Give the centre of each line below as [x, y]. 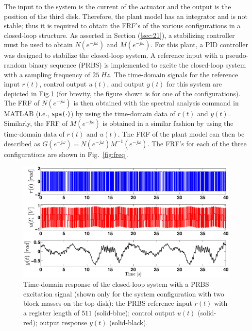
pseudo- [237, 55]
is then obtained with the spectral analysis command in [156, 103]
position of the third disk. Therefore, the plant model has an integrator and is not [126, 16]
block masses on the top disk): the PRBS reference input [108, 303]
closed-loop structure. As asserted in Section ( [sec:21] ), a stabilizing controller [119, 35]
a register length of [51, 312]
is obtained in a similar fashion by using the [168, 123]
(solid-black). [129, 322]
